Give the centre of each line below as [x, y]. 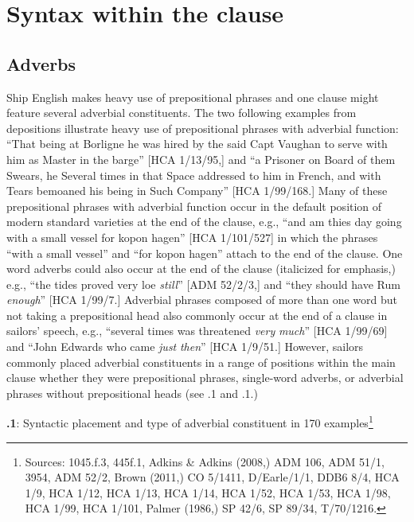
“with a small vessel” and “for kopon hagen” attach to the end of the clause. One [205, 253]
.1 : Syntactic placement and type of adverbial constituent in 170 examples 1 [190, 422]
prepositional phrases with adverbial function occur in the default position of [194, 206]
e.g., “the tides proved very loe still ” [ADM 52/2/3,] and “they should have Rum [203, 284]
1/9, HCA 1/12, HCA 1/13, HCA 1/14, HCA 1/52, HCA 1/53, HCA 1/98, [208, 492]
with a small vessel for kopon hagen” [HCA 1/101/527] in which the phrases [192, 237]
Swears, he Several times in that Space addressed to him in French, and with [194, 175]
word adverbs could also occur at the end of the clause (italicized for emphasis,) [201, 269]
